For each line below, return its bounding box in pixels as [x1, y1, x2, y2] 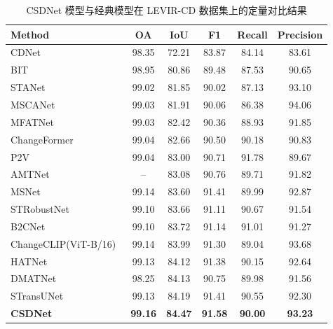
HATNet [11, 253, 48, 268]
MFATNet [11, 114, 55, 129]
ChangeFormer [11, 132, 74, 146]
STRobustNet [11, 202, 69, 216]
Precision [277, 27, 323, 41]
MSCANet [11, 97, 55, 111]
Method [11, 27, 50, 41]
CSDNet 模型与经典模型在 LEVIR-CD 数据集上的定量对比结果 [26, 3, 307, 17]
